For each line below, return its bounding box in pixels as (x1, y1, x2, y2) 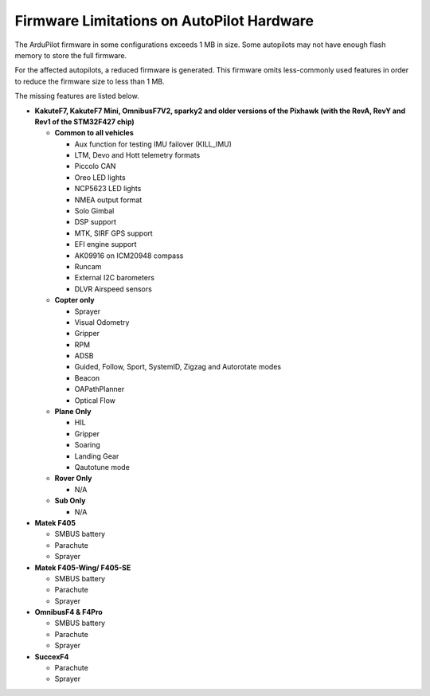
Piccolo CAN (74, 162, 116, 171)
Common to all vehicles (54, 128, 135, 138)
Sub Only (54, 496, 86, 506)
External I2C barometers (74, 273, 155, 283)
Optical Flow (74, 395, 115, 405)
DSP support (74, 217, 117, 227)
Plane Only (54, 407, 92, 416)
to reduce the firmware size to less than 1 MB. (14, 76, 165, 86)
